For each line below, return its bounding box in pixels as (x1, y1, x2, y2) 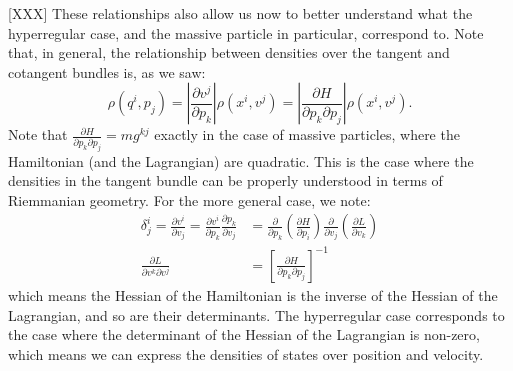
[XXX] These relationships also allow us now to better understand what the (8, 3, 473, 23)
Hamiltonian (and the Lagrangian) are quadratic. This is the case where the (8, 150, 474, 171)
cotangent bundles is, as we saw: (8, 61, 206, 82)
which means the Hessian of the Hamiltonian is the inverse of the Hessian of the (8, 284, 498, 305)
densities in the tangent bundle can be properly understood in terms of (8, 170, 443, 191)
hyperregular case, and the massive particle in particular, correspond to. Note (8, 22, 484, 43)
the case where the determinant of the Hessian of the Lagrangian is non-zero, (8, 324, 480, 345)
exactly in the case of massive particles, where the (154, 124, 460, 145)
